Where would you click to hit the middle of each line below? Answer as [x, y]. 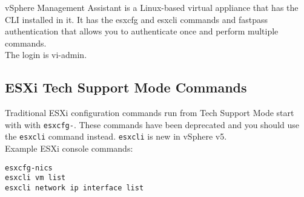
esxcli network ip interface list [74, 188]
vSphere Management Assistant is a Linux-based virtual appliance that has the [152, 7]
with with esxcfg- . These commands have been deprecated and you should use [152, 124]
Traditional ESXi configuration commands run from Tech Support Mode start [150, 113]
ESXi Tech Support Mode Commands [126, 87]
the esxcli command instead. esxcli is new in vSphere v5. [116, 136]
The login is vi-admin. [46, 55]
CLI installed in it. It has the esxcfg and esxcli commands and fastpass [136, 19]
